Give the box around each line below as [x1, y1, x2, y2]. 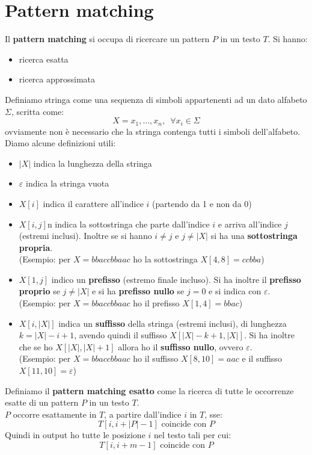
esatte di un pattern [5, 396, 79, 409]
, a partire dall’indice [104, 407, 182, 420]
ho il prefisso [133, 297, 180, 309]
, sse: [204, 407, 222, 420]
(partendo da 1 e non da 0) [152, 197, 252, 209]
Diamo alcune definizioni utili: [5, 137, 116, 149]
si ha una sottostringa [210, 229, 298, 242]
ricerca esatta [19, 52, 69, 65]
